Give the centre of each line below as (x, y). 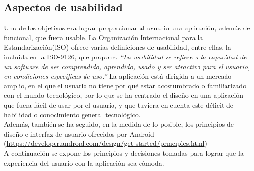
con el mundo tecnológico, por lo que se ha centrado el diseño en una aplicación (124, 95)
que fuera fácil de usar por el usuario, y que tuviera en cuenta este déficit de (119, 104)
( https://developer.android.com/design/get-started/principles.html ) (106, 143)
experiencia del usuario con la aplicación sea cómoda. (84, 162)
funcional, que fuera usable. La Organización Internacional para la (104, 37)
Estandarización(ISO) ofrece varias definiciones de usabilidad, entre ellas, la (118, 47)
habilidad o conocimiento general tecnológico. (72, 114)
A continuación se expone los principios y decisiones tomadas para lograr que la (124, 153)
